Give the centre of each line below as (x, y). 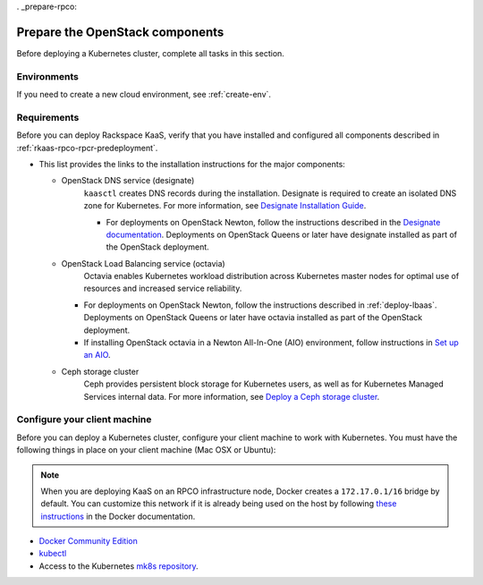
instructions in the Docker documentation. (118, 516)
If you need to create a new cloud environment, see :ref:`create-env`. (144, 95)
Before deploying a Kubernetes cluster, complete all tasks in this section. (151, 53)
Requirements (48, 117)
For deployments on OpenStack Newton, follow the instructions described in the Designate (273, 222)
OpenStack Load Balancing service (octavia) (143, 263)
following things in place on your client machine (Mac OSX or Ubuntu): (146, 450)
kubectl (53, 554)
